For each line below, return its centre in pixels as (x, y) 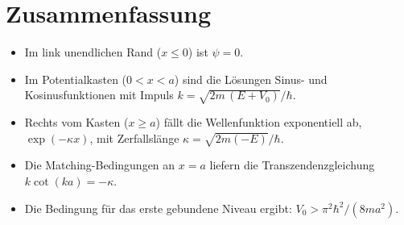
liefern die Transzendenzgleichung (292, 165)
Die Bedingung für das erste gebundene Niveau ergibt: (158, 208)
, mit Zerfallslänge (134, 137)
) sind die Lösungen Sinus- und (251, 79)
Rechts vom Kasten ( (76, 122)
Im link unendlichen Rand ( (93, 52)
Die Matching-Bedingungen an (100, 165)
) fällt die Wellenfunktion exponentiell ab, (259, 122)
